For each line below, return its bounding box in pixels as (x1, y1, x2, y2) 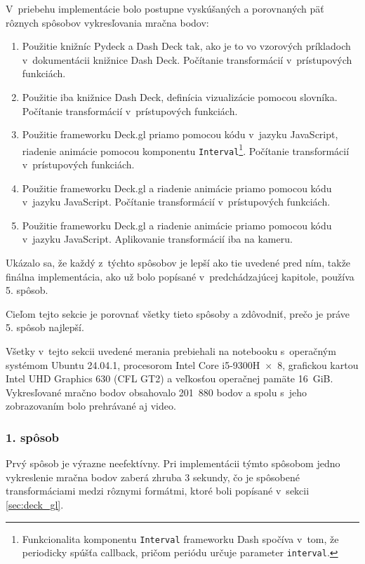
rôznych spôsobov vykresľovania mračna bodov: (6, 15, 209, 29)
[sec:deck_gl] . (6, 497, 64, 511)
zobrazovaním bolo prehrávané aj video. (6, 398, 176, 413)
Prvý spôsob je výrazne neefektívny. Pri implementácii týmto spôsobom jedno (6, 456, 340, 471)
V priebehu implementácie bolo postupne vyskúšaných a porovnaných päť (6, 1, 324, 15)
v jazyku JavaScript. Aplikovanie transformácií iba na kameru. (22, 231, 293, 246)
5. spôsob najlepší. (6, 320, 84, 335)
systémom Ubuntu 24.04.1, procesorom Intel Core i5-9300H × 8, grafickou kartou (6, 357, 359, 372)
